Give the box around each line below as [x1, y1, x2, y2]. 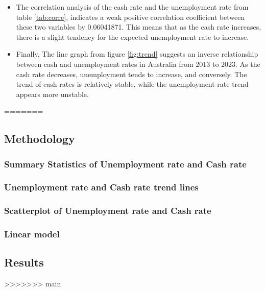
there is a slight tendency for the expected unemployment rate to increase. [16, 31, 249, 42]
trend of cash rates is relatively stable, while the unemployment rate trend [16, 79, 249, 89]
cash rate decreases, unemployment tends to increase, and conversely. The [16, 68, 247, 79]
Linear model [4, 228, 60, 240]
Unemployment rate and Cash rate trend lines [4, 181, 199, 193]
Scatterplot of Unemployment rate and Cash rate [4, 204, 211, 217]
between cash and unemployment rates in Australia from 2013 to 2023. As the [16, 58, 260, 69]
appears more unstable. [16, 88, 89, 99]
